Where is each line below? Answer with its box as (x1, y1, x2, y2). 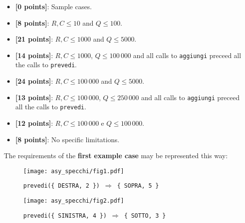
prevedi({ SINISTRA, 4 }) (23, 212, 107, 219)
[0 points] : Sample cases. (15, 1, 92, 11)
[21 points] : (15, 34, 53, 44)
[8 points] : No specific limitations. (15, 134, 119, 144)
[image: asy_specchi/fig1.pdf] (23, 167, 124, 175)
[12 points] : (15, 118, 53, 128)
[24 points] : (15, 76, 53, 86)
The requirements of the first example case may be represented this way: (4, 150, 228, 161)
